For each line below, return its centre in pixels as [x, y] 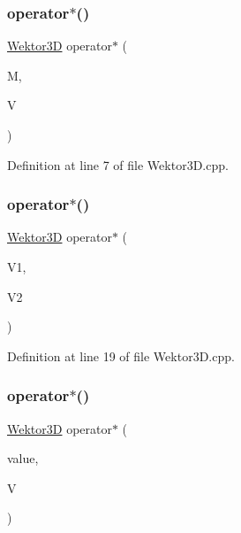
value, [23, 458]
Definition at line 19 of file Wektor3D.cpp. [121, 355]
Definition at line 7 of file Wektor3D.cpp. [118, 164]
